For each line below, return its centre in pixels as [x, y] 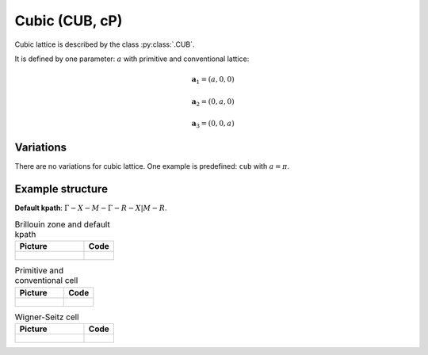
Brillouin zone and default [62, 224]
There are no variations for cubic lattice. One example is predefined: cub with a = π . [152, 166]
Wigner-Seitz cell [47, 317]
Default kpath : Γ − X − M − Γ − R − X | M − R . [91, 208]
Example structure [61, 189]
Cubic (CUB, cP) [69, 21]
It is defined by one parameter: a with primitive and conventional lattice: [132, 59]
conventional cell [46, 281]
